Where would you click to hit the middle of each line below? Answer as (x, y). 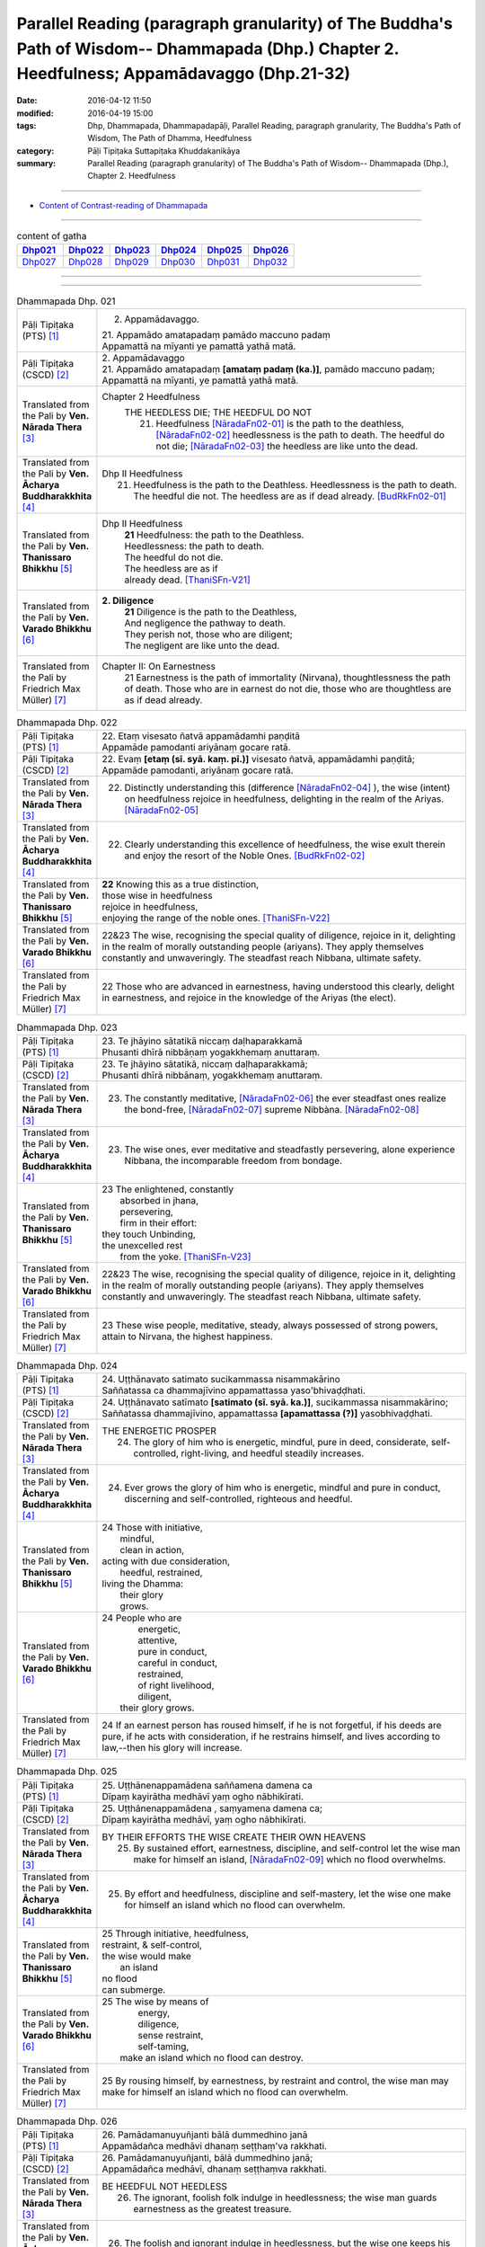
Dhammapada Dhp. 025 (67, 1772)
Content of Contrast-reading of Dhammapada (123, 205)
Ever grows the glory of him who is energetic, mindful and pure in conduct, (282, 1488)
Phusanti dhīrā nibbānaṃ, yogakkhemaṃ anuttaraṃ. (212, 1075)
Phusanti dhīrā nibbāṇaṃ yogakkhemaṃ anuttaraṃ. (211, 1052)
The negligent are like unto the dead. (202, 645)
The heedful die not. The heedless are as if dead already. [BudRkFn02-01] (290, 496)
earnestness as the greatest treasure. (212, 2208)
